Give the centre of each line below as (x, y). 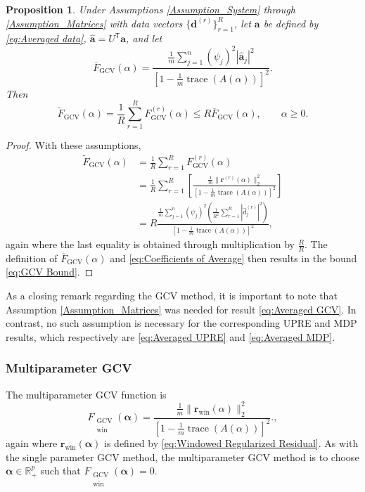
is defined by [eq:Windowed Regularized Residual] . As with (231, 442)
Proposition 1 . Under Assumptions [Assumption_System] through (151, 9)
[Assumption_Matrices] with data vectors (94, 23)
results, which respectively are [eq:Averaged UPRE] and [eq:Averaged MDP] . (171, 336)
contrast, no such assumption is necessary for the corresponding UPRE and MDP (181, 323)
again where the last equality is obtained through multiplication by (150, 244)
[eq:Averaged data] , (46, 38)
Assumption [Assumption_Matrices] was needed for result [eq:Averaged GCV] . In (181, 309)
